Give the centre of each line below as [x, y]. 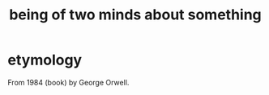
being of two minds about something [135, 15]
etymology [45, 60]
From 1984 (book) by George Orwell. [68, 82]
